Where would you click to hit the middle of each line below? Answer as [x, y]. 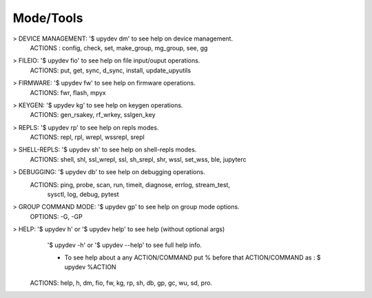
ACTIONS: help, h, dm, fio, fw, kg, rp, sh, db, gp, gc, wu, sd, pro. [121, 283]
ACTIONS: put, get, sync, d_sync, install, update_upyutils [111, 70]
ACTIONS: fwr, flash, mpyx [68, 92]
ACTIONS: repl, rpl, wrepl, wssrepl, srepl [87, 137]
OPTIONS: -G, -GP [56, 216]
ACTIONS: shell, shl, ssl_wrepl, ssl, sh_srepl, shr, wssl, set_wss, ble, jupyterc [138, 159]
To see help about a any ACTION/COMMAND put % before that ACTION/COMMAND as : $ [193, 257]
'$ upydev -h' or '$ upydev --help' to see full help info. [125, 245]
